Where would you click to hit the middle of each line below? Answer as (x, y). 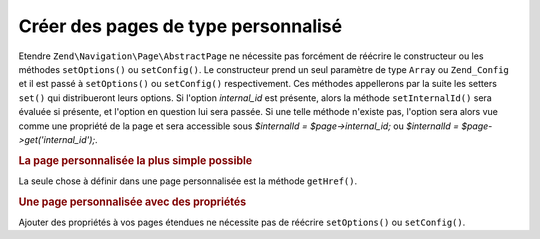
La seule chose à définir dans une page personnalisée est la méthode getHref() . (188, 181)
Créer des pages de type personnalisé (180, 26)
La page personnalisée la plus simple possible (135, 160)
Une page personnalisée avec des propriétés (132, 202)
